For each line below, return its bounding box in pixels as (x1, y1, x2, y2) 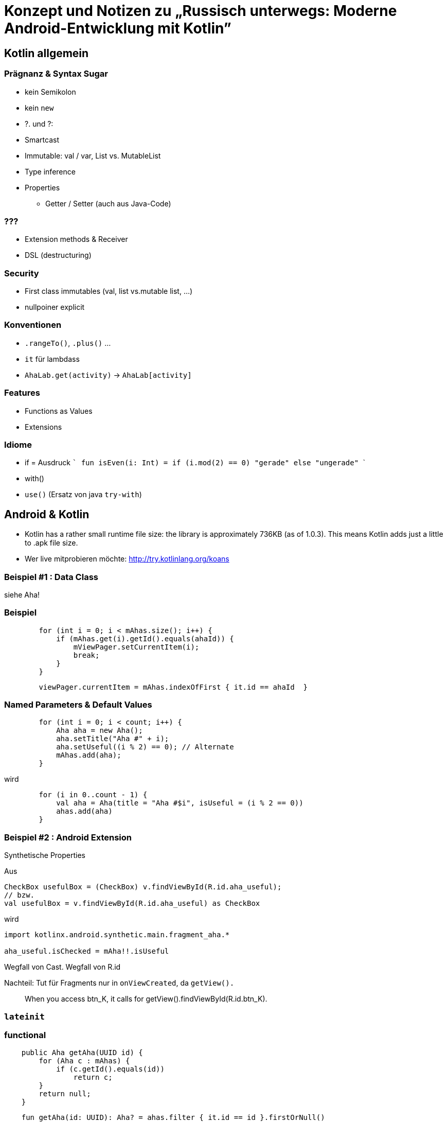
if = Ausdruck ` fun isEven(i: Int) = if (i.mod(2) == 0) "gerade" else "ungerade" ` (25, 458, 366, 467)
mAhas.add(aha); (56, 751, 121, 760)
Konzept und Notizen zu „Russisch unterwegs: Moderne (4, 2, 397, 20)
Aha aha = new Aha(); (56, 726, 143, 735)
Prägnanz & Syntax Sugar (4, 68, 108, 79)
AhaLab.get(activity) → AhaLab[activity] (25, 370, 192, 379)
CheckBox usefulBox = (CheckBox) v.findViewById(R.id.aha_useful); (4, 883, 282, 891)
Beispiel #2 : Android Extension (4, 832, 132, 843)
